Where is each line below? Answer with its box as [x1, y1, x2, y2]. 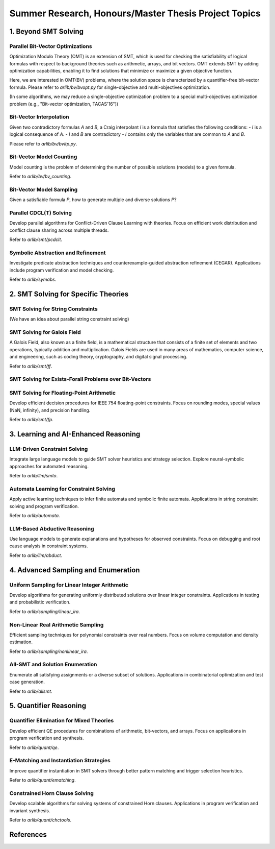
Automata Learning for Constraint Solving [9, 485, 116, 492]
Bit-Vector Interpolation [9, 113, 69, 120]
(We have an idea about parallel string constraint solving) [9, 316, 129, 322]
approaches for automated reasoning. [9, 463, 89, 469]
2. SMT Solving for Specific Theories [9, 289, 129, 298]
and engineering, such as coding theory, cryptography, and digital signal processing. [9, 354, 188, 360]
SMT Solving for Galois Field [9, 329, 81, 336]
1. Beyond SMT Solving [9, 27, 84, 36]
